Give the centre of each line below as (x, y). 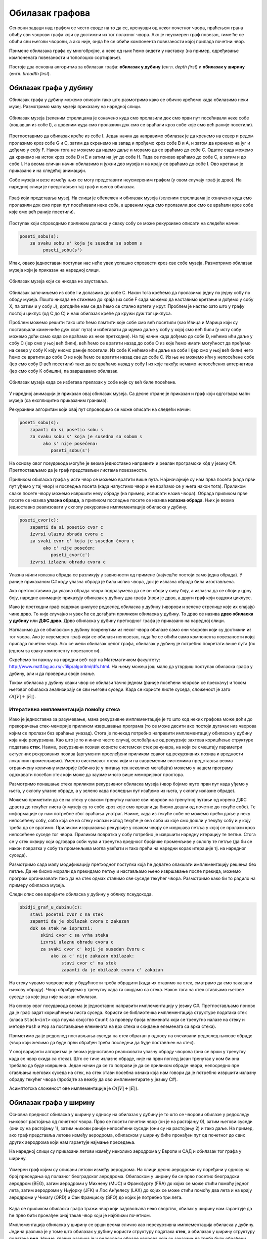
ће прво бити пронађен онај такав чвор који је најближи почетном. (80, 1215)
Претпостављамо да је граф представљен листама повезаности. (78, 470)
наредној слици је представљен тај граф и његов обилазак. (72, 187)
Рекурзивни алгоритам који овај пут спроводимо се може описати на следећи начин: (100, 409)
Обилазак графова (50, 13)
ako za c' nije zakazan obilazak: (92, 956)
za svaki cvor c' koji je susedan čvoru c (93, 949)
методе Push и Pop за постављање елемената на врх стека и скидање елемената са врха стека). (113, 1026)
